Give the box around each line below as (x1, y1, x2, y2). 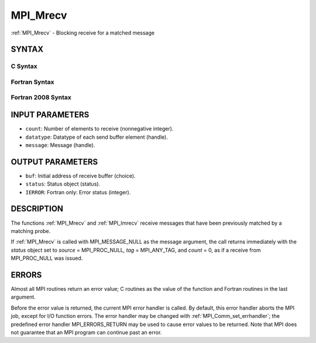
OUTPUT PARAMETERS (11, 157, 98, 167)
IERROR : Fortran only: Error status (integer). (25, 188, 131, 195)
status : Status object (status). (25, 180, 101, 187)
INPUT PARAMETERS (11, 110, 90, 120)
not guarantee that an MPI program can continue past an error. (11, 328, 162, 336)
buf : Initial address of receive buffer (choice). (25, 172, 136, 179)
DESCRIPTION (11, 204, 64, 214)
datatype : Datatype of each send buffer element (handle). (25, 133, 168, 140)
